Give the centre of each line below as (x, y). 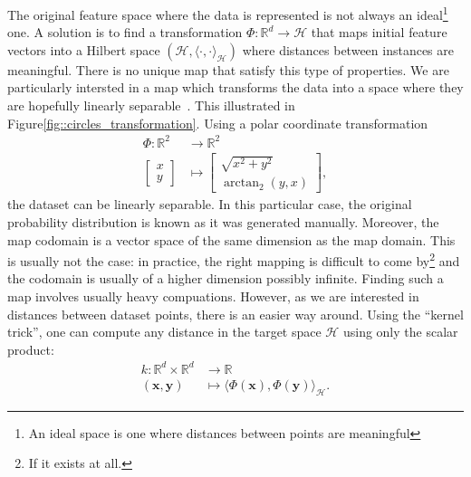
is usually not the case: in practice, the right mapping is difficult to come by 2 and (234, 259)
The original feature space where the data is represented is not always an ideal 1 (228, 13)
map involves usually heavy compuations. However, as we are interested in (213, 296)
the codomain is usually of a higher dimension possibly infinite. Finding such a (226, 278)
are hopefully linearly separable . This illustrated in (151, 105)
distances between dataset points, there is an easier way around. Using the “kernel (235, 314)
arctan (241, 183)
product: (31, 349)
